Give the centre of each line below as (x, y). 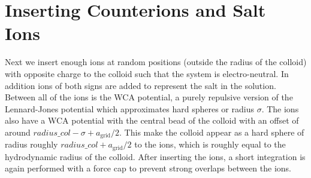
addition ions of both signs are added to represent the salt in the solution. (141, 85)
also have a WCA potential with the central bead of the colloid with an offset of (152, 120)
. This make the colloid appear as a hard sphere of (212, 132)
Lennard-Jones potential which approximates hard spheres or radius (129, 108)
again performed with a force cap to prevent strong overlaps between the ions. (148, 168)
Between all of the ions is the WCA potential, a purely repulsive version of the (149, 97)
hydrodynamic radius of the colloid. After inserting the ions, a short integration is (155, 156)
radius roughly (31, 144)
